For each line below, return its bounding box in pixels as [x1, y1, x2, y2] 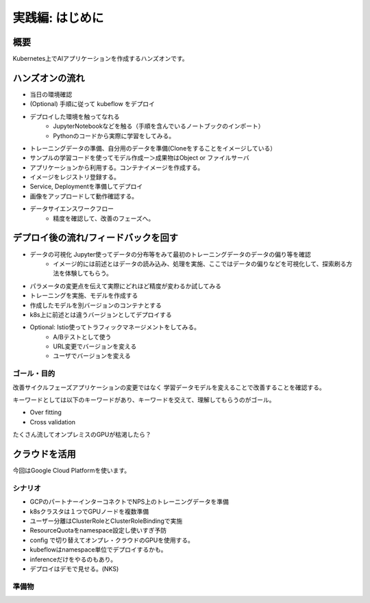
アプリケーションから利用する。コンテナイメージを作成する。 [29, 163, 204, 171]
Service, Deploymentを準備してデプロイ [29, 182, 143, 191]
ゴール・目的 [12, 369, 56, 379]
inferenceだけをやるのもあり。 [29, 555, 116, 563]
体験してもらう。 [64, 269, 113, 277]
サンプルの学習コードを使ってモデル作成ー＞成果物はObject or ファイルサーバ [29, 154, 249, 162]
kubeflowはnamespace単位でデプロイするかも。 [29, 546, 167, 554]
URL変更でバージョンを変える [53, 342, 137, 350]
